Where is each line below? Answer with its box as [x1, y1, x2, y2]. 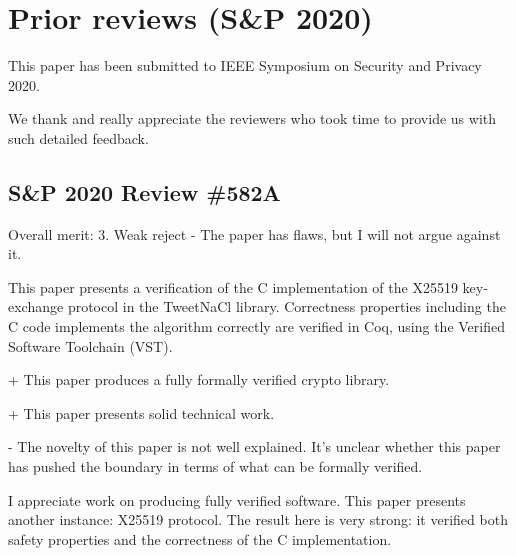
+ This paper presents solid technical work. [8, 402, 275, 423]
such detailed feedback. [8, 127, 149, 148]
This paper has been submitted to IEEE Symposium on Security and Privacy [8, 55, 482, 76]
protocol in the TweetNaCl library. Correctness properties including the [67, 296, 506, 317]
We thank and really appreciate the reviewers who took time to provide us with [8, 108, 497, 129]
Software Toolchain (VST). [8, 335, 173, 356]
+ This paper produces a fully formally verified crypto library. [8, 369, 390, 390]
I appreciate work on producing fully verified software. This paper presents [8, 489, 466, 510]
